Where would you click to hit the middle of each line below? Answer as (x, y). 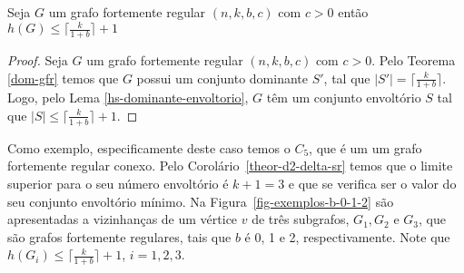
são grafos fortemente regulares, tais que (119, 236)
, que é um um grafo (365, 147)
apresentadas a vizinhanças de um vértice (123, 219)
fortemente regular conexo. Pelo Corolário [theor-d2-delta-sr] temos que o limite (230, 166)
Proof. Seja (38, 59)
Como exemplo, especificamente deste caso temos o (149, 147)
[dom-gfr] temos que (63, 78)
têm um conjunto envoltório (344, 97)
